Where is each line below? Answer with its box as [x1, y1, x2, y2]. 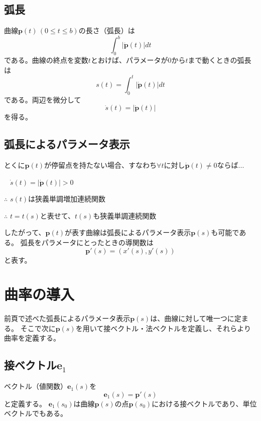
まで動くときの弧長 [188, 55, 251, 65]
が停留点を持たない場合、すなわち [44, 159, 157, 170]
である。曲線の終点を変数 [4, 55, 88, 65]
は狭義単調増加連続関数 [28, 193, 106, 204]
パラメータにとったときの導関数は [41, 237, 154, 247]
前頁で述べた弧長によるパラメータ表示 [4, 313, 130, 324]
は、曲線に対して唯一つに [150, 313, 234, 324]
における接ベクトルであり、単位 [152, 398, 257, 408]
